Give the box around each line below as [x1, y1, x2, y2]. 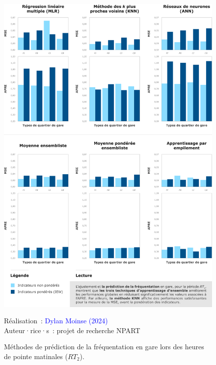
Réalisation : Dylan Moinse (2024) [4, 315, 108, 326]
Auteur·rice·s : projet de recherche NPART [4, 325, 140, 335]
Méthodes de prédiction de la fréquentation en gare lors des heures [4, 341, 204, 352]
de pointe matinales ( [4, 351, 68, 361]
